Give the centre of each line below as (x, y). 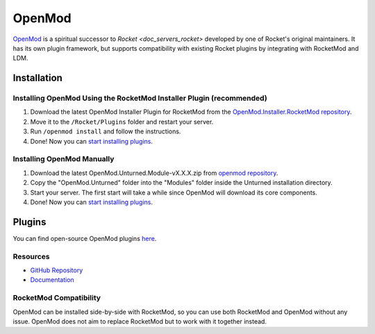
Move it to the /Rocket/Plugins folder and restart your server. (122, 122)
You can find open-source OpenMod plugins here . (85, 238)
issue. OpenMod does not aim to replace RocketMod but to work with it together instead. (140, 321)
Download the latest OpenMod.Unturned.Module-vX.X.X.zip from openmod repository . (154, 173)
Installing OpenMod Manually (64, 159)
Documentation (52, 280)
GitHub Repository (57, 270)
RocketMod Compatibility (57, 298)
